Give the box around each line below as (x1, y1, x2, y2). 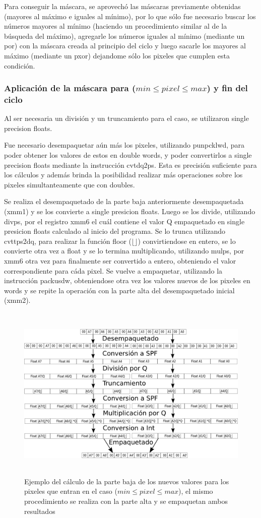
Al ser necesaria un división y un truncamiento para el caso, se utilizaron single (4, 113, 249, 123)
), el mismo (178, 486, 213, 496)
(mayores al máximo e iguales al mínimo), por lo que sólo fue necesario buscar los (4, 11, 256, 21)
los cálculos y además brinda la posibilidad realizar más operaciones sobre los (4, 169, 243, 180)
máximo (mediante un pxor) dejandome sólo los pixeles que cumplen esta (4, 50, 230, 60)
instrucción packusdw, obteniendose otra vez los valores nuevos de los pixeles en (4, 275, 250, 286)
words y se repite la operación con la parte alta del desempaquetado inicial (4, 285, 235, 295)
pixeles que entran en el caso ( (24, 486, 117, 496)
